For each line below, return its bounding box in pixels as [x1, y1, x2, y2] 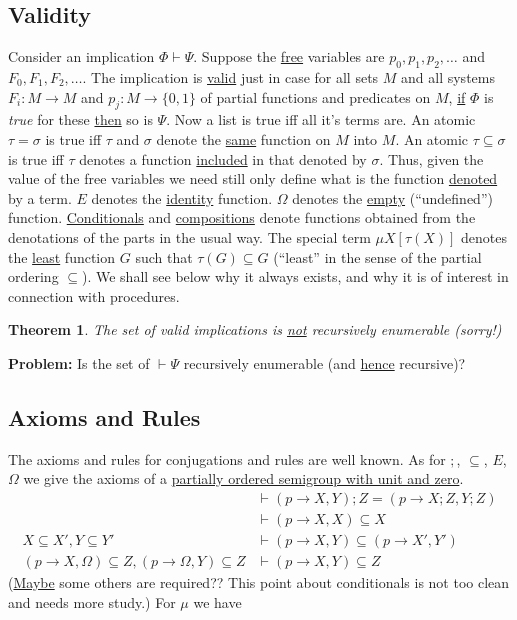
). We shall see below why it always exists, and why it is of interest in [81, 266, 509, 287]
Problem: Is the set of [8, 352, 150, 373]
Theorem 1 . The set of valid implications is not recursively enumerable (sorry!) [8, 319, 502, 340]
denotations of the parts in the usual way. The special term [8, 226, 371, 247]
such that [135, 246, 193, 267]
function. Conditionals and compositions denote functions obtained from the [8, 207, 476, 228]
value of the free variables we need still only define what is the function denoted [8, 168, 498, 189]
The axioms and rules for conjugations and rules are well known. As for [8, 448, 446, 469]
